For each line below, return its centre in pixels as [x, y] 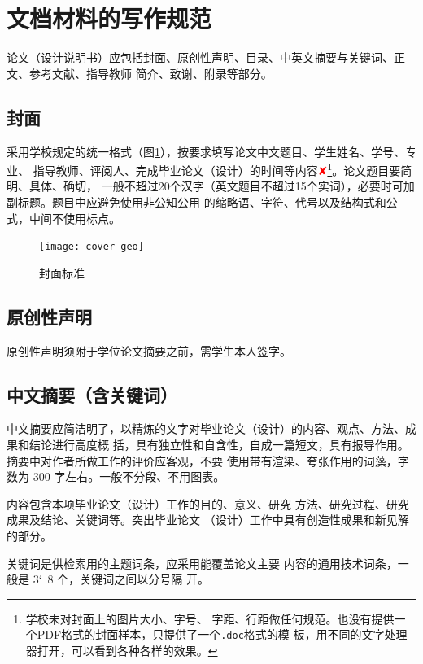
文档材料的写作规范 [109, 18]
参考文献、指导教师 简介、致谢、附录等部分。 [150, 73]
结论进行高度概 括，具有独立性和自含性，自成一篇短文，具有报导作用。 [219, 444]
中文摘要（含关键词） [92, 394]
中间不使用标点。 [74, 218]
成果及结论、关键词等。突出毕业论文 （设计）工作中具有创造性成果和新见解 [208, 520]
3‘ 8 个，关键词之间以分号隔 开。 [121, 579]
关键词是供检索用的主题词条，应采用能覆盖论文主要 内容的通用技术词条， [202, 563]
